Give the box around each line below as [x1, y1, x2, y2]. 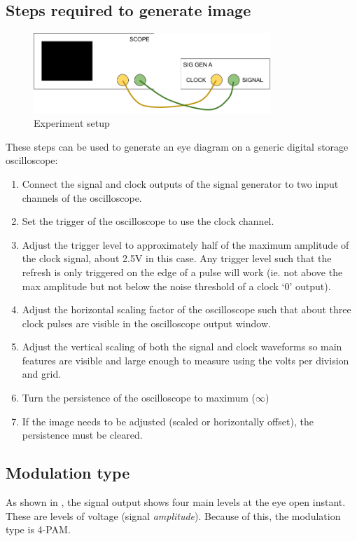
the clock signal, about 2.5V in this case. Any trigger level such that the [22, 251, 332, 266]
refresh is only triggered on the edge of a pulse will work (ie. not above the [22, 264, 343, 279]
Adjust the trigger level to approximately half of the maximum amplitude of [22, 237, 349, 252]
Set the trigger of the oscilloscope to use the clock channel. [22, 214, 274, 228]
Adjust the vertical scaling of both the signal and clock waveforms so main [22, 339, 342, 354]
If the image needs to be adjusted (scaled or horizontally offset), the [22, 413, 314, 428]
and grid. [22, 367, 62, 381]
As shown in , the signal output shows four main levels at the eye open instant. [6, 495, 346, 509]
